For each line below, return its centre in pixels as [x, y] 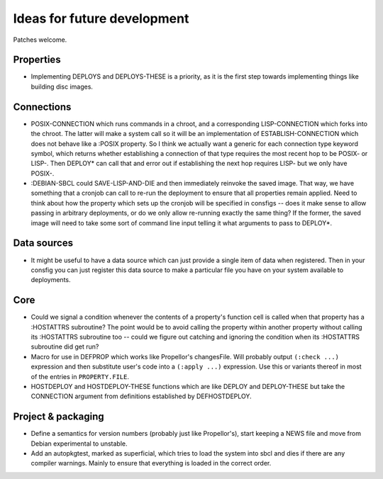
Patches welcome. [40, 40]
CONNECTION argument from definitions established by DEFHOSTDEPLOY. [141, 396]
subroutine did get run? [65, 346]
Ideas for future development [101, 18]
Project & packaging [59, 417]
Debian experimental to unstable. [79, 444]
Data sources [43, 243]
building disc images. [62, 86]
